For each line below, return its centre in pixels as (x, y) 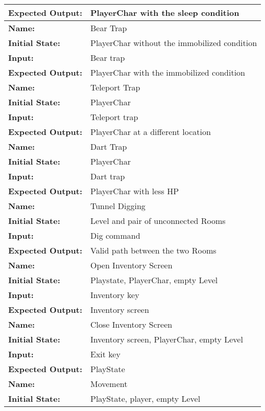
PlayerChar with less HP (135, 191)
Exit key (105, 354)
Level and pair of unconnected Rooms (158, 221)
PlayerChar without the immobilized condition (174, 43)
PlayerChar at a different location (151, 132)
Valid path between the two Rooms (153, 250)
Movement (109, 384)
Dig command (115, 235)
